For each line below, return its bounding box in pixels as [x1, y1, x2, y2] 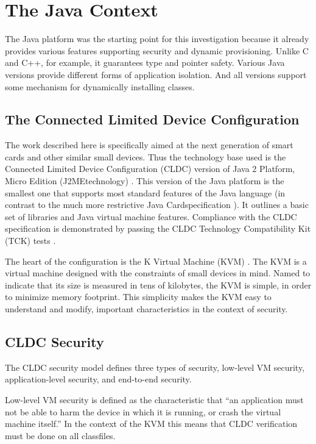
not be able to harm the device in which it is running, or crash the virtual [5, 405, 281, 418]
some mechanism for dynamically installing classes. [5, 80, 195, 93]
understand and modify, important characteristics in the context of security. [5, 303, 288, 315]
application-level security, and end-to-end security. [5, 373, 192, 385]
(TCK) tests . [5, 234, 56, 247]
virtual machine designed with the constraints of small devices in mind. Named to [5, 267, 311, 279]
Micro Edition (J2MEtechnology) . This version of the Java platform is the [5, 174, 284, 187]
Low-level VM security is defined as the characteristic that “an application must [5, 393, 304, 406]
